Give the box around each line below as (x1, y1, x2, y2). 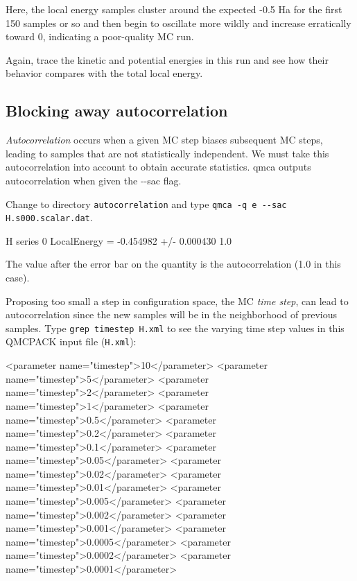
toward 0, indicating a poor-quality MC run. (6, 29, 194, 44)
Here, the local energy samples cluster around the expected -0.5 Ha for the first (6, 2, 342, 16)
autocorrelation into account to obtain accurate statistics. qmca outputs (6, 159, 311, 174)
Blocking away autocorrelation (6, 100, 228, 121)
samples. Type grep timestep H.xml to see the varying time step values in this (6, 320, 345, 335)
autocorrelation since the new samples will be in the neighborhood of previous (6, 307, 338, 322)
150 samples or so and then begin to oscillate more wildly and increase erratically (6, 15, 351, 30)
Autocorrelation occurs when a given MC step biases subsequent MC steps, (6, 132, 323, 147)
